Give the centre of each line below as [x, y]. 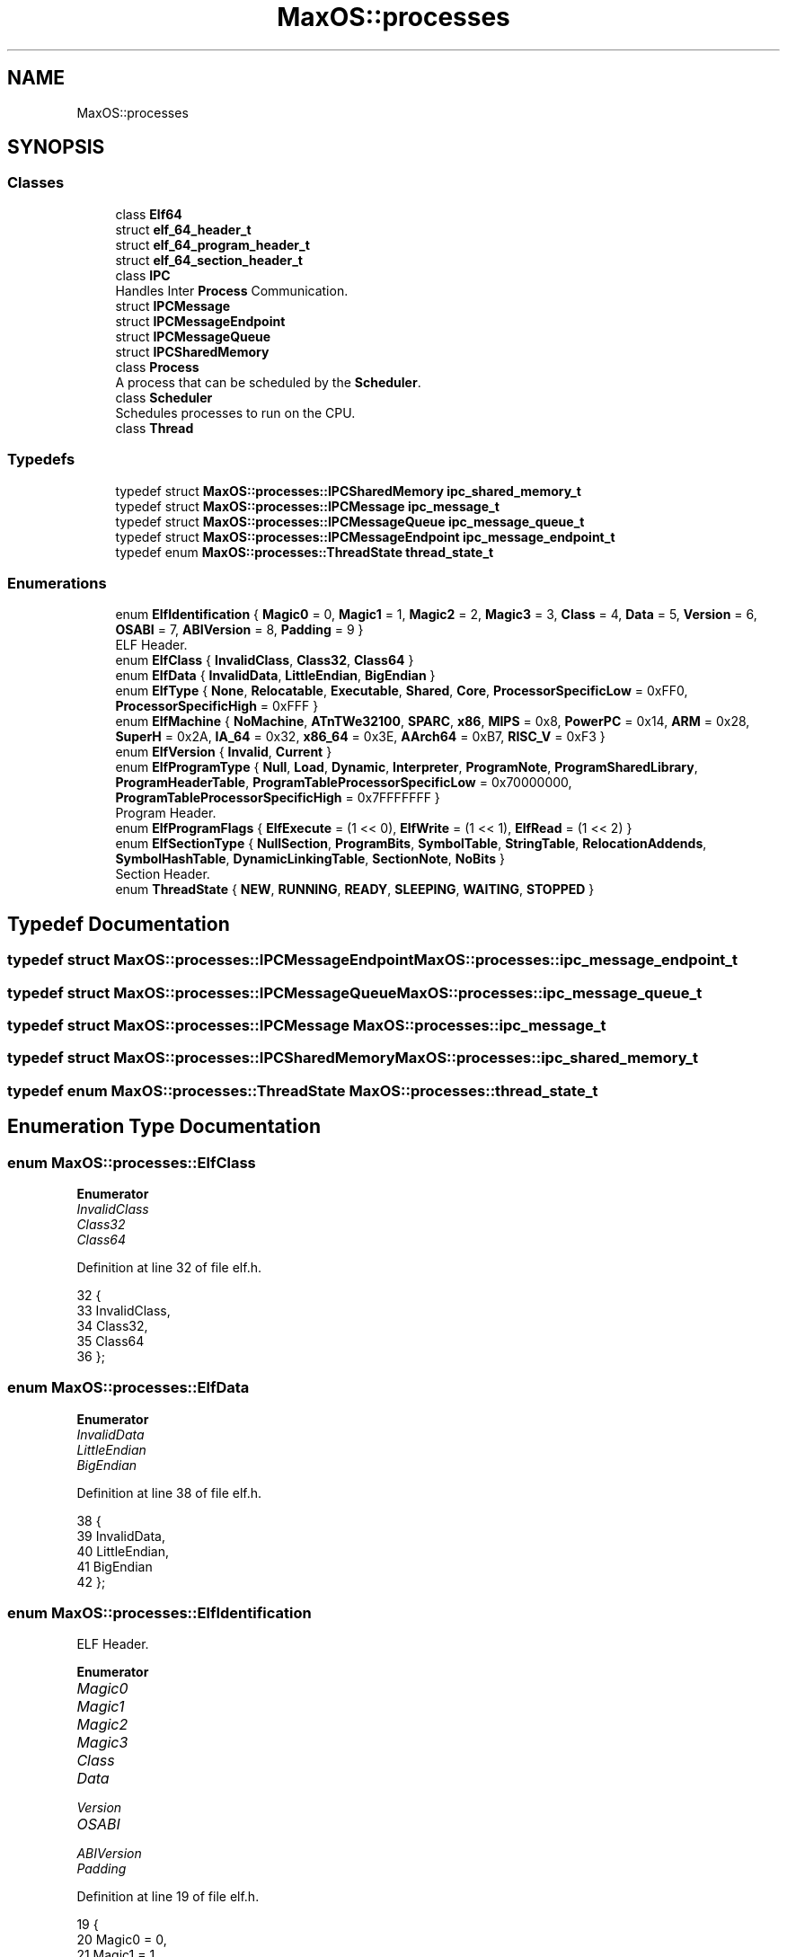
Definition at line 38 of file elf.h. [169, 1492]
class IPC [143, 275]
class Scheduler [164, 397]
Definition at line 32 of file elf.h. [169, 1267]
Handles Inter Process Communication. [232, 290]
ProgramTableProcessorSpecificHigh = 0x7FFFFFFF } [278, 798]
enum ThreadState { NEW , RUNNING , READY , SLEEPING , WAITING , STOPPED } [355, 890]
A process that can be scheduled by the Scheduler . [268, 382]
